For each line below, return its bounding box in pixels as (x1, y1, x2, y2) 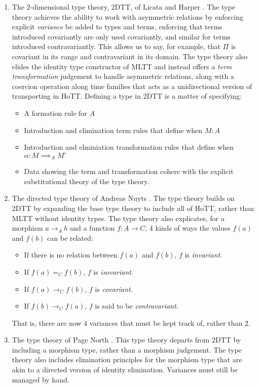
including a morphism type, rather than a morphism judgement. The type (12, 344, 242, 355)
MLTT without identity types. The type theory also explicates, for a (12, 212, 225, 223)
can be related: (47, 232, 93, 243)
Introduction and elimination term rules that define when (24, 124, 202, 135)
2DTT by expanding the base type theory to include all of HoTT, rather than (12, 202, 254, 213)
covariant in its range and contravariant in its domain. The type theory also (12, 51, 248, 61)
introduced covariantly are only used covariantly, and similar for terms (12, 31, 231, 41)
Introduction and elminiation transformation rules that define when (24, 142, 234, 152)
